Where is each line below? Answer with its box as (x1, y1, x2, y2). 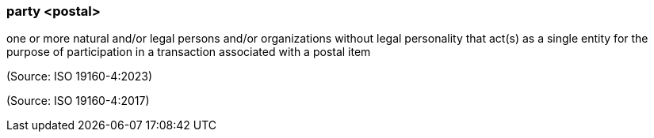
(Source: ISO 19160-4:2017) (6, 94, 150, 108)
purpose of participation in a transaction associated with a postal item (6, 45, 371, 59)
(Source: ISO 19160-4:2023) (6, 69, 153, 84)
